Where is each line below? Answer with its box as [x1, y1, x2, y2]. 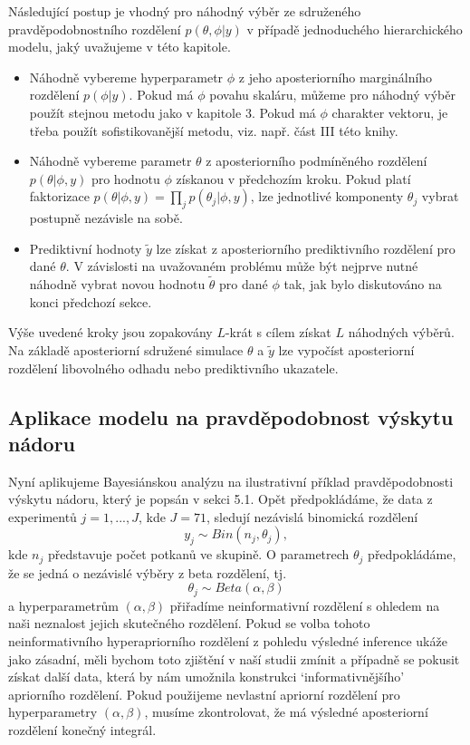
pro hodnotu [91, 169, 160, 188]
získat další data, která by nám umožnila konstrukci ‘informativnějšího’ [8, 667, 405, 686]
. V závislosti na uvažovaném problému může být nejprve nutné [65, 256, 418, 276]
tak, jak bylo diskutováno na [283, 275, 442, 294]
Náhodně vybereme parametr [29, 151, 192, 170]
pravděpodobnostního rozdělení [8, 19, 181, 38]
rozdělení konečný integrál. [8, 720, 157, 739]
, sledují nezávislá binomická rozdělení [206, 507, 418, 526]
